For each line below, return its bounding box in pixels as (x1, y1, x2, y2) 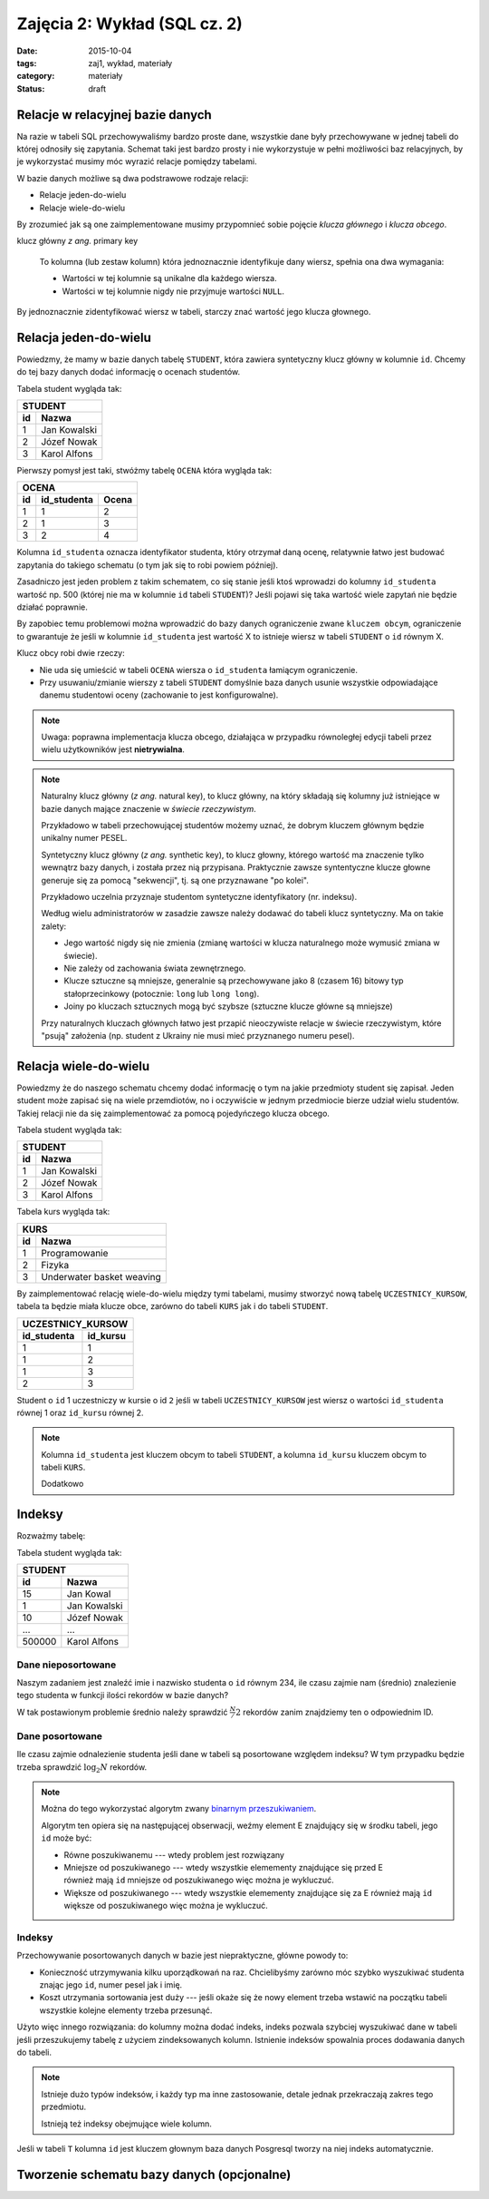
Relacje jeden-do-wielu (39, 190, 127, 200)
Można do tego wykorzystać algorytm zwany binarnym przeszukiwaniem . (41, 1803, 317, 1814)
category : (16, 71, 55, 82)
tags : (16, 57, 37, 68)
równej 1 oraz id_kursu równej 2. (16, 1407, 144, 1418)
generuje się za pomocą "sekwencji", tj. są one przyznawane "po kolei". (41, 875, 310, 885)
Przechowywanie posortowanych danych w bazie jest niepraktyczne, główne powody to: (16, 1950, 349, 1961)
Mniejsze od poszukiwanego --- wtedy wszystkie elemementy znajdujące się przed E (63, 1862, 384, 1872)
